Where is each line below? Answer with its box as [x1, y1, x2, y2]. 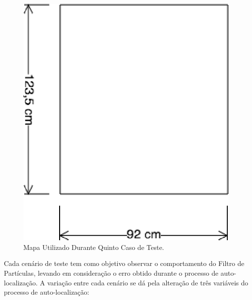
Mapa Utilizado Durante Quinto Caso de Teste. [23, 242, 164, 252]
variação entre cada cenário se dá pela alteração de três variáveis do [47, 277, 248, 287]
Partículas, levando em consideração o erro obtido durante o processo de [4, 268, 219, 278]
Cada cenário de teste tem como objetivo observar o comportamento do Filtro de [4, 258, 244, 268]
